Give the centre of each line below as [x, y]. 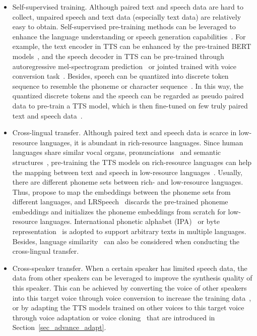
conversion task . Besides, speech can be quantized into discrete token [120, 76]
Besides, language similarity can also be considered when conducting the [126, 241]
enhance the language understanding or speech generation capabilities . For [129, 36]
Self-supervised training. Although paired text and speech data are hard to [128, 7]
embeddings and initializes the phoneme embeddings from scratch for [119, 211]
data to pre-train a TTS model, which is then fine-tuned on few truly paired [130, 105]
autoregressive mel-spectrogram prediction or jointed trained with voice [124, 66]
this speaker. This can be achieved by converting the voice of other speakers [130, 288]
